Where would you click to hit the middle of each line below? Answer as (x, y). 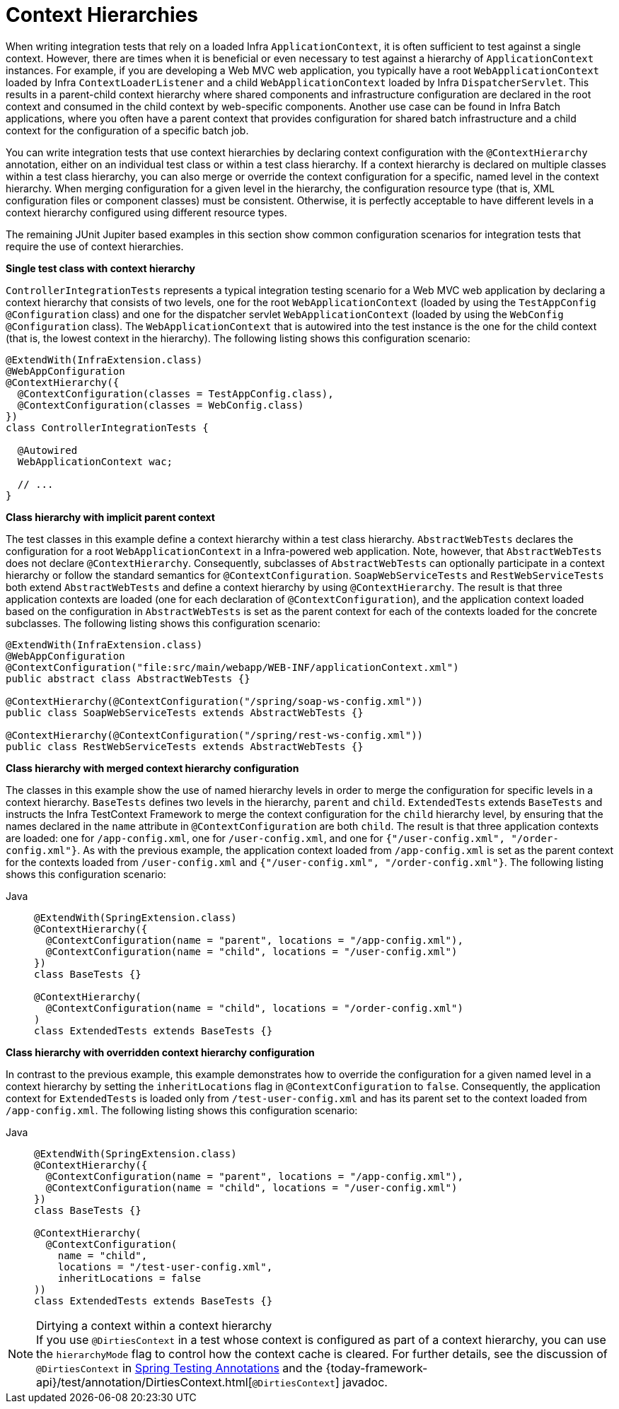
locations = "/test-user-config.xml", (165, 1267)
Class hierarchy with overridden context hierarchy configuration (160, 1052)
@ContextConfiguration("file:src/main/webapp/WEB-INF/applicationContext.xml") (232, 667)
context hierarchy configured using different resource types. (146, 212)
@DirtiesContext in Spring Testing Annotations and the (180, 1368)
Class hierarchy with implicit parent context (110, 517)
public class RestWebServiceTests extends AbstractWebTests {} (185, 746)
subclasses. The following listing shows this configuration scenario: (163, 623)
